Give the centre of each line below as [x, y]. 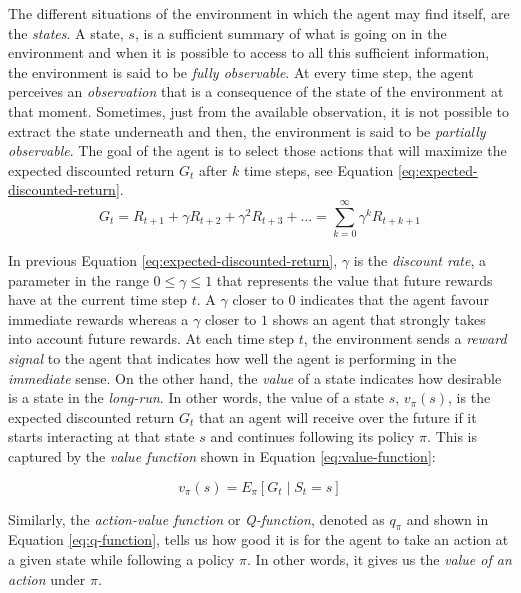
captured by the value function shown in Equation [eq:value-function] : [222, 456]
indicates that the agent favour [394, 299]
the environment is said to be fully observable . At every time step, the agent [241, 71]
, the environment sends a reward [405, 338]
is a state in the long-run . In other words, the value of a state [196, 397]
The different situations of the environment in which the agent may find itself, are [259, 13]
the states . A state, [66, 32]
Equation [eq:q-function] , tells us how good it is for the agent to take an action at [258, 539]
